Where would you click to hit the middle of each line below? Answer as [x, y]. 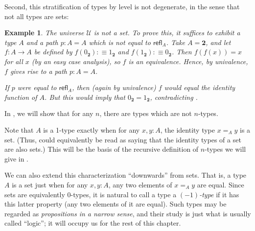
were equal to [37, 87]
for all [14, 61]
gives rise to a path [39, 71]
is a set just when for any [50, 184]
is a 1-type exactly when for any [92, 129]
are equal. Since [220, 184]
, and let [218, 42]
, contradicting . [174, 97]
